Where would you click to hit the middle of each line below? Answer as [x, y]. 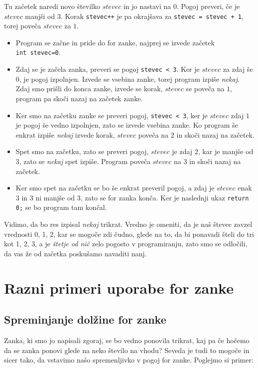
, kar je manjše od [226, 151]
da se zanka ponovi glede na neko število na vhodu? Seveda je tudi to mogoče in [127, 350]
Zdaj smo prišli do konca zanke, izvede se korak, [89, 89]
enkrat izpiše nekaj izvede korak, [65, 134]
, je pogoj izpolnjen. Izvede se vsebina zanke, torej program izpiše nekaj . [129, 79]
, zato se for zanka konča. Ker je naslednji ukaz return [165, 197]
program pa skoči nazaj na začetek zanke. [79, 98]
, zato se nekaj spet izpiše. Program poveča [85, 161]
